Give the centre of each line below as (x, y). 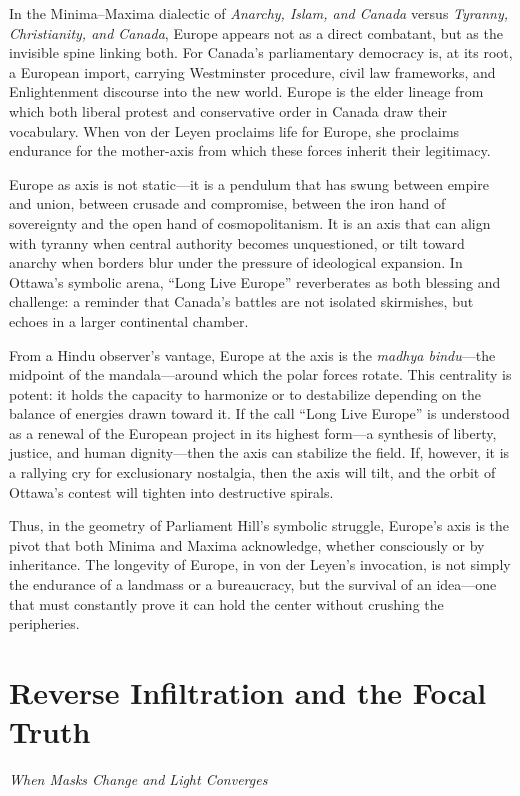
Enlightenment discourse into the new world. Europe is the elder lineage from (246, 91)
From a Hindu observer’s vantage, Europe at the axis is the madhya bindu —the (252, 354)
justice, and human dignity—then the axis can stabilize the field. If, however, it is (259, 452)
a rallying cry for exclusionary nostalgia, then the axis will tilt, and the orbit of (252, 472)
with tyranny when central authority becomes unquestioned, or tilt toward (237, 242)
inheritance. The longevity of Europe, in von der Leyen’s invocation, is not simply (260, 564)
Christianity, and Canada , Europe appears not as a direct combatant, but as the (256, 32)
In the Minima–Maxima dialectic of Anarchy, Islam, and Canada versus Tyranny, (259, 13)
